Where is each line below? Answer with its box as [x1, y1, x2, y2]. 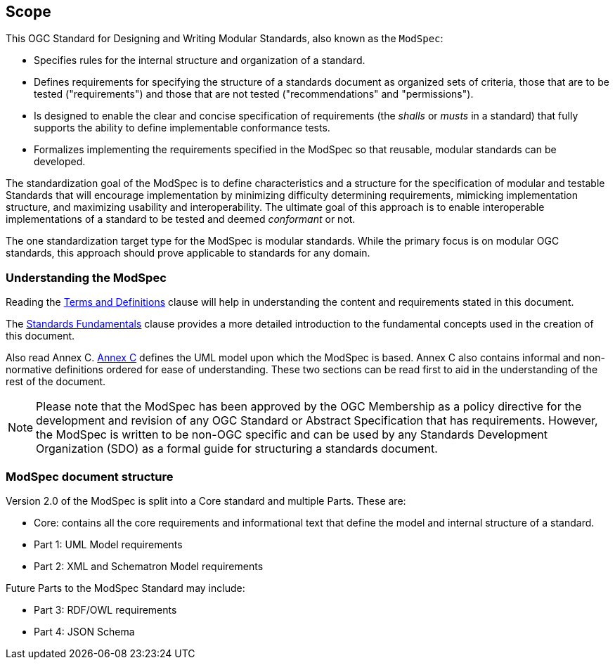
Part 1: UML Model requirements [34, 538, 183, 550]
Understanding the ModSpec [6, 270, 167, 285]
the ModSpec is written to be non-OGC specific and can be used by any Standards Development [36, 427, 548, 442]
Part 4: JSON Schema [34, 625, 135, 638]
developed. [34, 155, 86, 168]
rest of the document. [6, 375, 106, 388]
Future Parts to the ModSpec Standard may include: [6, 581, 245, 594]
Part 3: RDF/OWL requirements [34, 603, 177, 616]
